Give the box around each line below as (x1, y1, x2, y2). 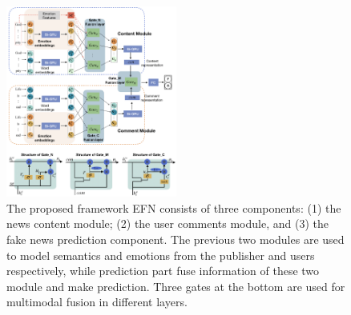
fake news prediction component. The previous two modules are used (6, 231, 345, 248)
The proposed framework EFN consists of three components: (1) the (6, 199, 341, 216)
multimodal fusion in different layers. (6, 293, 188, 310)
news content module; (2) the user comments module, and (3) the (6, 215, 329, 232)
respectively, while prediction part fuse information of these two (6, 262, 320, 279)
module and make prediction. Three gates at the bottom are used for (6, 277, 345, 294)
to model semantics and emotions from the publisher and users (6, 246, 315, 263)
